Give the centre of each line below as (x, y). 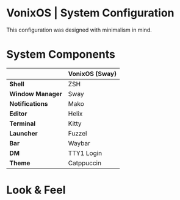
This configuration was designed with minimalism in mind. (79, 30)
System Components (61, 54)
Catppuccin (85, 163)
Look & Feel (36, 190)
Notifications (29, 103)
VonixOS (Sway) (92, 74)
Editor (18, 114)
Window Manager (36, 94)
